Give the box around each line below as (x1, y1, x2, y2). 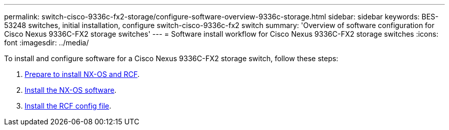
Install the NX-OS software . (25, 86, 117, 94)
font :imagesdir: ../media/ (4, 38, 89, 47)
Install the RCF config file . (25, 101, 111, 110)
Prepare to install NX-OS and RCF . (25, 70, 140, 79)
